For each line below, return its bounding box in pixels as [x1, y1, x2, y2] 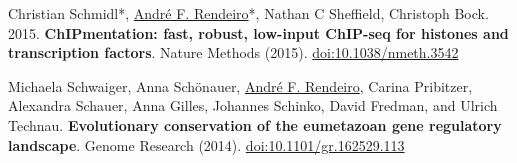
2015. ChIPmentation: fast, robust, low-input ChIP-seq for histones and [8, 22, 509, 43]
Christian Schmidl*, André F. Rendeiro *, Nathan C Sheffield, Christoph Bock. [8, 3, 489, 23]
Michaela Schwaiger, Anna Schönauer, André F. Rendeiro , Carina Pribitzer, [8, 75, 473, 96]
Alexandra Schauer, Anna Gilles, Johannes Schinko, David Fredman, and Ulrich [8, 95, 498, 116]
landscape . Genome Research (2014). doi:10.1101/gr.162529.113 [8, 134, 405, 155]
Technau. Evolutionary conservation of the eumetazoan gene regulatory [8, 114, 502, 135]
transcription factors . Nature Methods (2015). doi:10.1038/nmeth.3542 [8, 42, 459, 63]
